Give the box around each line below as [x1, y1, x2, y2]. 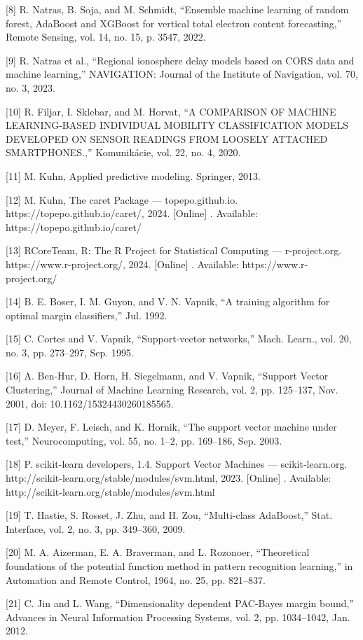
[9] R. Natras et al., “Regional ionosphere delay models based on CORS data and [6, 53, 355, 67]
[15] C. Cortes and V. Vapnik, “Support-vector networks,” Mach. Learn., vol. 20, [6, 331, 352, 346]
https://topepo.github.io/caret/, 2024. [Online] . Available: [6, 206, 258, 221]
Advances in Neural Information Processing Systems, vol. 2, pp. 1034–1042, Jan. [6, 609, 350, 624]
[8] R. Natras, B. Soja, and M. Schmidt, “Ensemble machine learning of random [6, 2, 349, 16]
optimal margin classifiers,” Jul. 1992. [6, 307, 167, 322]
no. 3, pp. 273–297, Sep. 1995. [6, 345, 134, 359]
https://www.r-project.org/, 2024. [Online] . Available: [6, 256, 239, 271]
